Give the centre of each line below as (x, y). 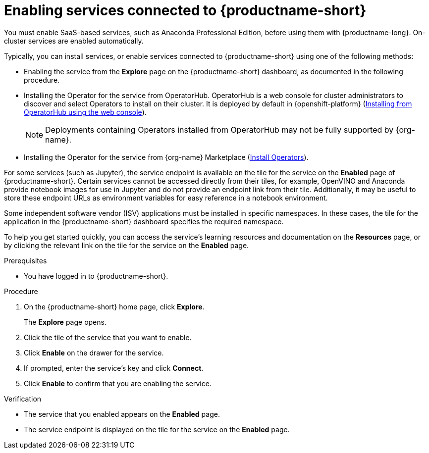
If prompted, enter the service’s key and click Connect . (114, 368)
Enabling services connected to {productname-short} (185, 10)
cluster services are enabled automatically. (74, 41)
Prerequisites (26, 260)
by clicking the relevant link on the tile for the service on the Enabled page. (127, 245)
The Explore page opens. (65, 322)
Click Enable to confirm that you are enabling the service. (118, 383)
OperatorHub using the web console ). (85, 112)
